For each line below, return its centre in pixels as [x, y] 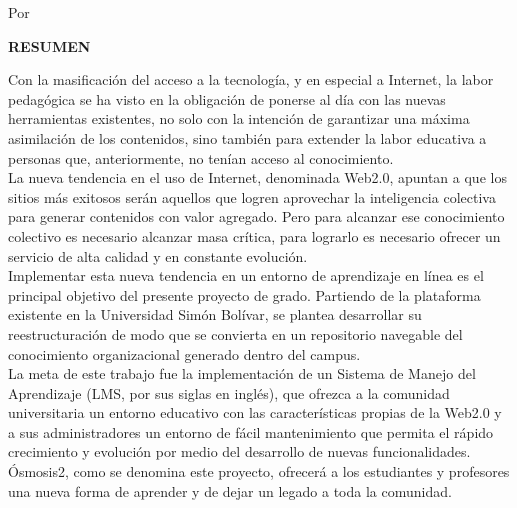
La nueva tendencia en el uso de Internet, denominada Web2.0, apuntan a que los [257, 177]
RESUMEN [49, 45]
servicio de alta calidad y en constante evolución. [158, 255]
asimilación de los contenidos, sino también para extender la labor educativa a [247, 137]
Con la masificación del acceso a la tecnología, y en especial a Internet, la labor [251, 79]
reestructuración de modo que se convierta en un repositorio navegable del [235, 333]
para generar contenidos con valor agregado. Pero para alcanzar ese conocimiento [256, 216]
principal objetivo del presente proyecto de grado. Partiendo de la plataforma [244, 294]
